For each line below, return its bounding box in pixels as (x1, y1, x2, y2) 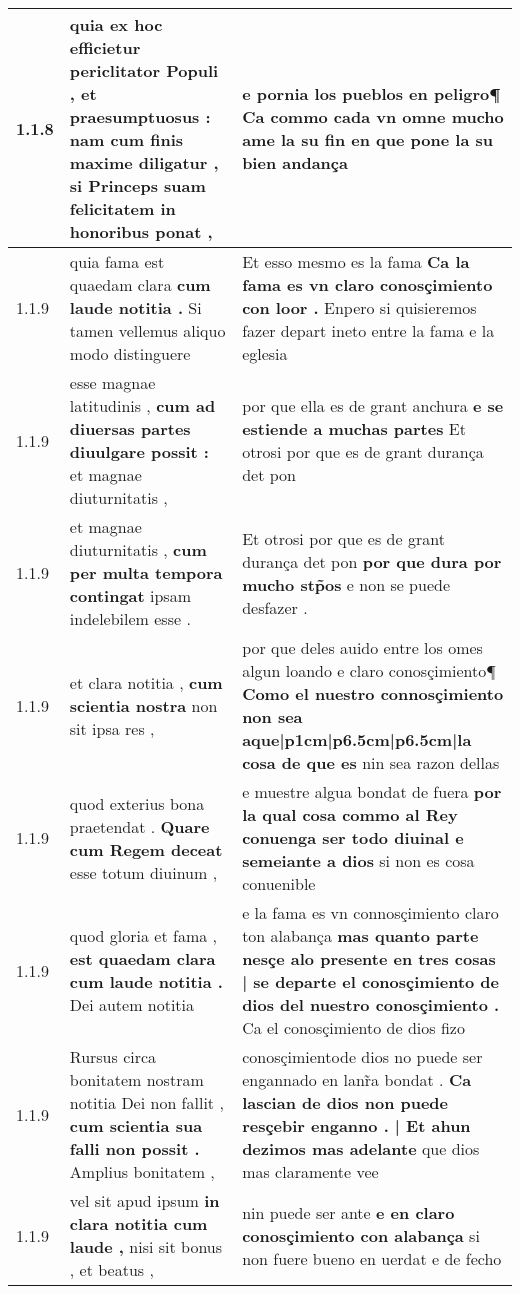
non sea (242, 705, 303, 728)
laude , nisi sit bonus (69, 1235, 223, 1258)
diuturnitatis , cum (69, 538, 207, 561)
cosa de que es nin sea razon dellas (242, 751, 500, 774)
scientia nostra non (69, 693, 218, 717)
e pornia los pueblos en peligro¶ (242, 82, 501, 105)
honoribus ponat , (69, 220, 213, 243)
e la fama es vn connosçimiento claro (242, 901, 499, 924)
